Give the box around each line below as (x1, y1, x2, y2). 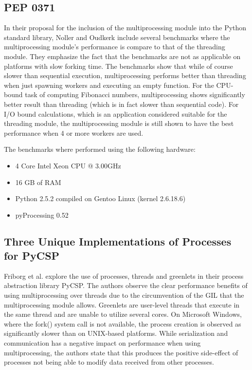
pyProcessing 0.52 (15, 209, 69, 220)
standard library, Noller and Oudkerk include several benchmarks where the (4, 32, 230, 42)
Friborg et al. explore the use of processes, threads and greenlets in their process (4, 270, 244, 281)
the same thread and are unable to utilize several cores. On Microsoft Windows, (4, 309, 242, 319)
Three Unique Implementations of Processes (4, 233, 232, 248)
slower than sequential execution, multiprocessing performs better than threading (4, 70, 246, 81)
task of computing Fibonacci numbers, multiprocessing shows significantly (25, 89, 245, 100)
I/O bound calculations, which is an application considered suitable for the (4, 108, 227, 119)
